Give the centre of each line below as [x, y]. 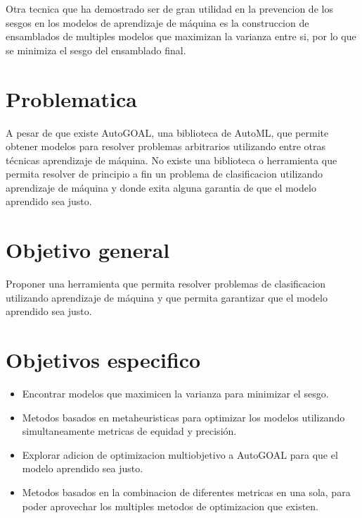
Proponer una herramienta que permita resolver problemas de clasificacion [166, 284]
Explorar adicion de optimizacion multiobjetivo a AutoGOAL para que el [180, 454]
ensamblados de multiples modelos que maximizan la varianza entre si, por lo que [181, 36]
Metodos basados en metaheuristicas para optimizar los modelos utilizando [183, 417]
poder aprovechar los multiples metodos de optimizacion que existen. [170, 506]
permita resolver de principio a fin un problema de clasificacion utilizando [164, 174]
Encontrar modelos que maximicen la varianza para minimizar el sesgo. [175, 394]
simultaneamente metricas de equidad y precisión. [129, 431]
